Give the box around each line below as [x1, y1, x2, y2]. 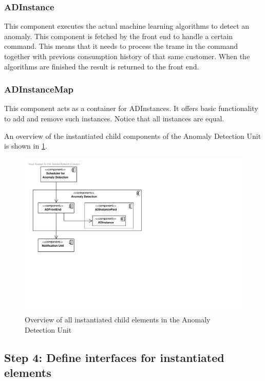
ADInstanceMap [4, 83, 74, 96]
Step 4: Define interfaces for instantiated [4, 349, 224, 365]
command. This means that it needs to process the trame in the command [4, 41, 238, 51]
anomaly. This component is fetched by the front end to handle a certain [4, 30, 233, 41]
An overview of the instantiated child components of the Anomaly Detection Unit [4, 130, 261, 141]
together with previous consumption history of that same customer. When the [4, 51, 250, 61]
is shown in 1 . [4, 140, 47, 151]
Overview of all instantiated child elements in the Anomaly [25, 314, 211, 325]
